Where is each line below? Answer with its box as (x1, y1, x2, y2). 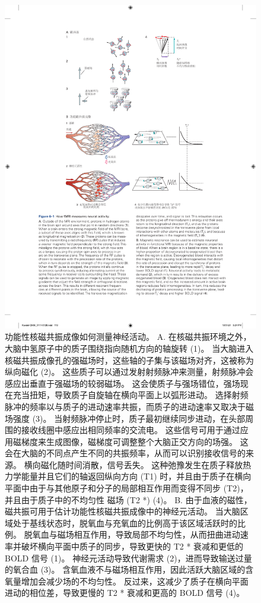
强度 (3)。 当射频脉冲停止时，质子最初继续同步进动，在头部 (12, 412, 246, 424)
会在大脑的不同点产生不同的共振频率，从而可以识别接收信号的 (5, 447, 246, 459)
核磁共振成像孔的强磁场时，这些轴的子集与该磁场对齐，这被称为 (5, 353, 254, 366)
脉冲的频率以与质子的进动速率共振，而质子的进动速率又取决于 (5, 400, 246, 412)
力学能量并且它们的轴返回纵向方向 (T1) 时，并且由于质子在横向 (5, 470, 252, 482)
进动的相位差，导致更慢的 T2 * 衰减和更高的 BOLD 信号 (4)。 (5, 586, 245, 599)
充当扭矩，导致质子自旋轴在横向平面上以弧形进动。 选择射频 (12, 389, 249, 401)
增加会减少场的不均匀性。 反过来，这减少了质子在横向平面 (21, 574, 249, 587)
